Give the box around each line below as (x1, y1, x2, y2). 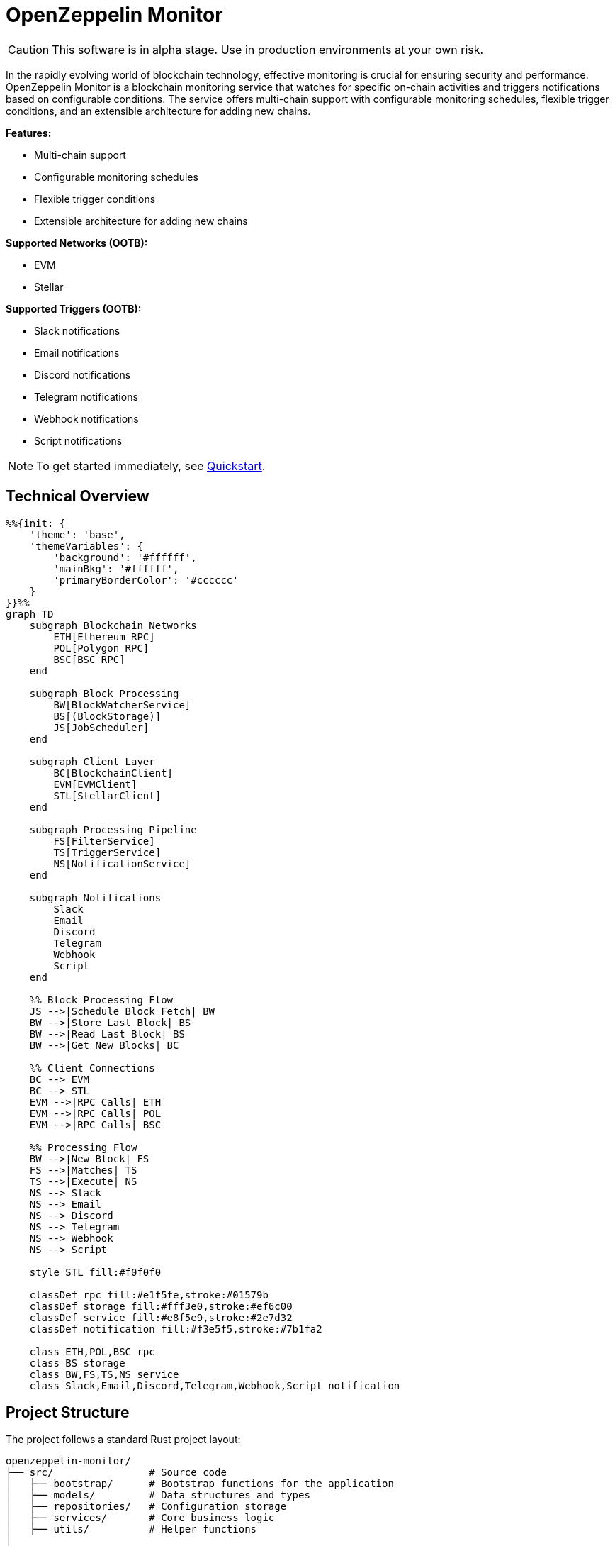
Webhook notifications (34, 412, 139, 425)
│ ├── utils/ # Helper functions (6, 1523, 257, 1535)
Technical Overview (6, 487, 149, 506)
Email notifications (34, 346, 120, 359)
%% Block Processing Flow (29, 994, 174, 1006)
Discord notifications (34, 368, 131, 381)
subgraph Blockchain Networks (29, 619, 197, 631)
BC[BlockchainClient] (53, 767, 174, 779)
